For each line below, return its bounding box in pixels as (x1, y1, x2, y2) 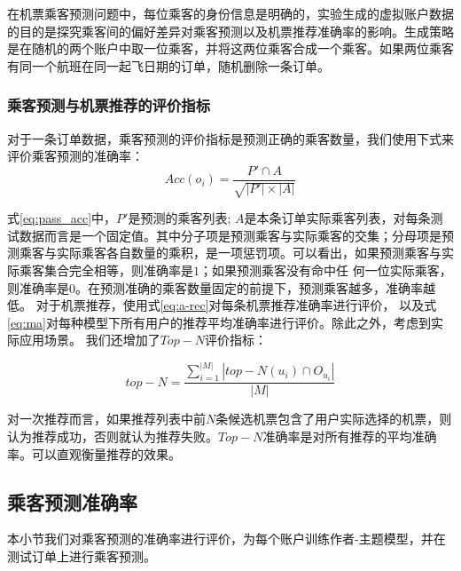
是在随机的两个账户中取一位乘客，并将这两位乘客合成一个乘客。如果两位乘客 (7, 39, 454, 58)
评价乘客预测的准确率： (7, 147, 144, 165)
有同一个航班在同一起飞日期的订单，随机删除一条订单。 (7, 56, 330, 75)
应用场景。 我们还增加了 (19, 330, 160, 349)
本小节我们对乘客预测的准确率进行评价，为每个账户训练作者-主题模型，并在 (7, 529, 446, 548)
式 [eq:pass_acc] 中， (7, 209, 117, 227)
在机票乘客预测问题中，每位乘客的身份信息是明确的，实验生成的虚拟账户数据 (7, 4, 454, 22)
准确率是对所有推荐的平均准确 (262, 427, 437, 446)
